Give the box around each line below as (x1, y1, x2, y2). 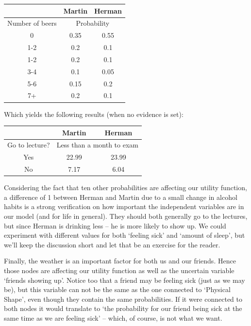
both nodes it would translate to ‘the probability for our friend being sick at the (4, 303, 242, 313)
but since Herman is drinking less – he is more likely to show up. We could (4, 220, 226, 230)
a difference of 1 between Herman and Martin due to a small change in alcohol (4, 192, 237, 202)
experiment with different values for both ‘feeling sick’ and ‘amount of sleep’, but (4, 230, 245, 240)
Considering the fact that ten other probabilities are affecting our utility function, (4, 182, 247, 193)
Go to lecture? (7, 140, 50, 150)
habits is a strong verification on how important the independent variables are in (4, 201, 244, 212)
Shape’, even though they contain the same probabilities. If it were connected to (4, 293, 243, 304)
